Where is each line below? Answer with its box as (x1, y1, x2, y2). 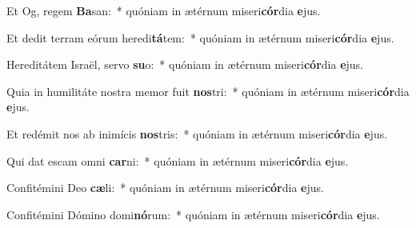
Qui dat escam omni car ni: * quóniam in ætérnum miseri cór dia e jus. (6, 152, 349, 169)
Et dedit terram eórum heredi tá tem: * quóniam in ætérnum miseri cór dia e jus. (6, 29, 394, 46)
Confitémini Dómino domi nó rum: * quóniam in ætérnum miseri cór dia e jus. (6, 206, 380, 222)
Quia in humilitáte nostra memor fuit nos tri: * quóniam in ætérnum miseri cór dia (6, 82, 410, 99)
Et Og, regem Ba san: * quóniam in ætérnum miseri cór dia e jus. (6, 2, 321, 18)
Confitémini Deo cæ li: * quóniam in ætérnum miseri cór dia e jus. (6, 179, 324, 196)
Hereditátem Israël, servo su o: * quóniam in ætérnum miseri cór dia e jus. (6, 56, 364, 73)
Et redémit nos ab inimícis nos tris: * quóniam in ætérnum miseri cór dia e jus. (6, 125, 388, 142)
